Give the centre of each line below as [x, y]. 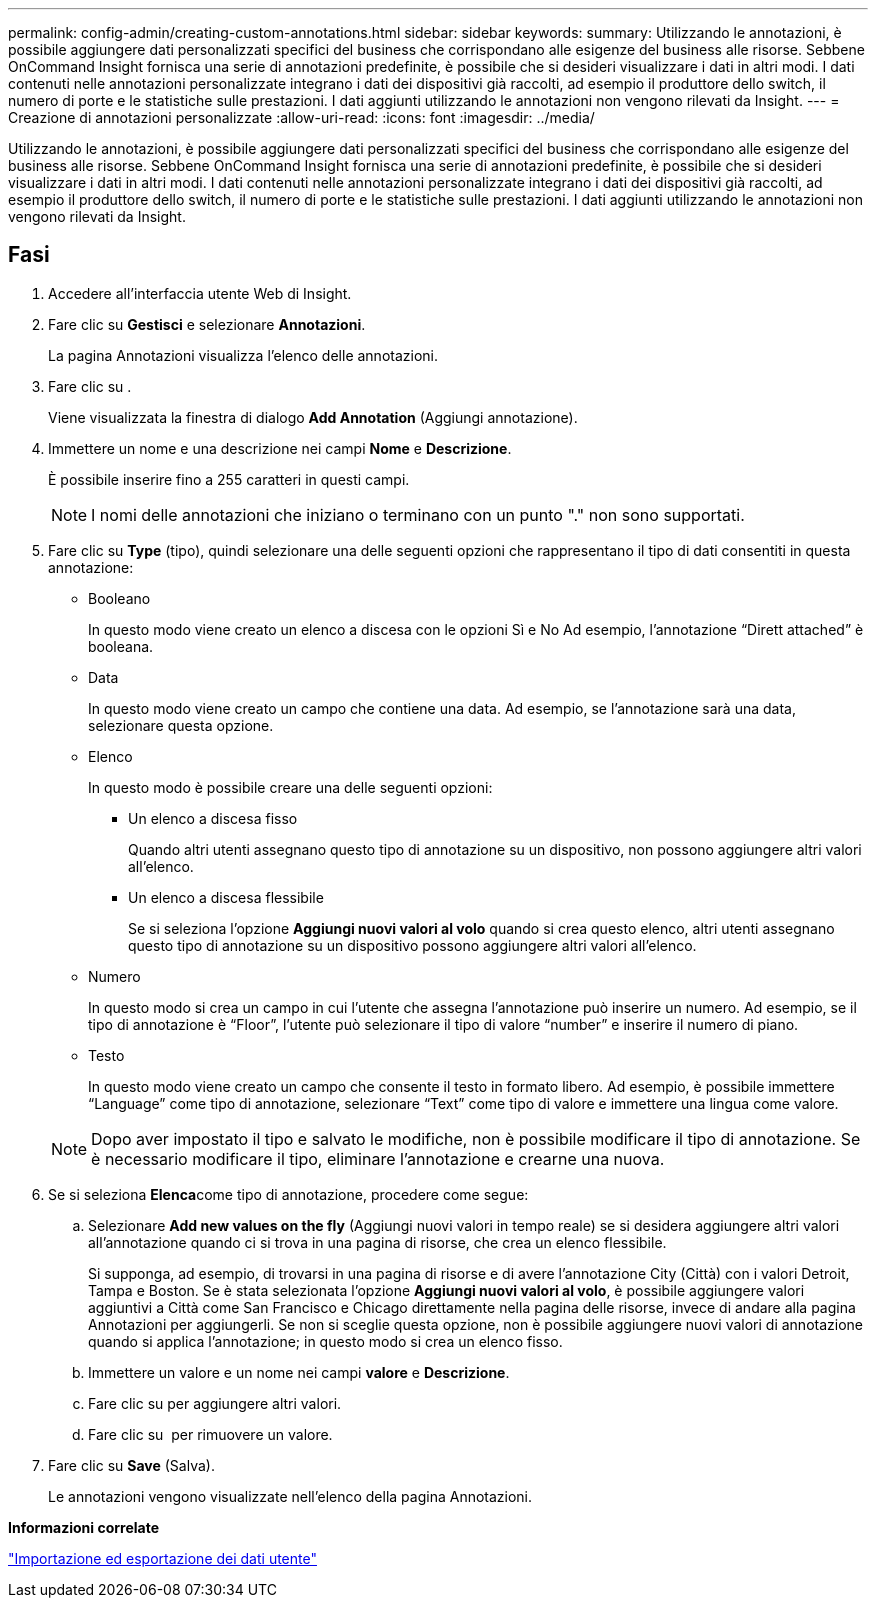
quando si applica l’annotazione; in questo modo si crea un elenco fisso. [325, 1341]
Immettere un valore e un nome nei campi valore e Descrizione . [299, 1372]
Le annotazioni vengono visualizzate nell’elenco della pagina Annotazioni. [290, 1496]
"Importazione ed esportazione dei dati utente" [162, 1558]
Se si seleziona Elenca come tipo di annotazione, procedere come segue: [288, 1194]
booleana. [121, 646]
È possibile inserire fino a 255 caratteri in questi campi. [229, 479]
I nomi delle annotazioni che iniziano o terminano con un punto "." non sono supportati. [418, 514]
